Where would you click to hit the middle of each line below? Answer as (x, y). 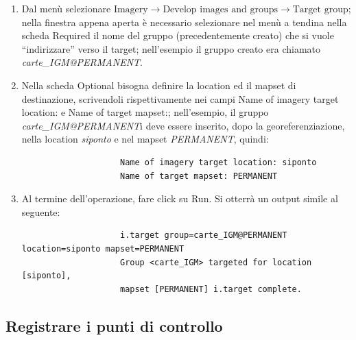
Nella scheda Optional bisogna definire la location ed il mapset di (159, 85)
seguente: (41, 211)
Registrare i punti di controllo (114, 325)
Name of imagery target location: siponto (218, 162)
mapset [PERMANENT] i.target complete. (211, 289)
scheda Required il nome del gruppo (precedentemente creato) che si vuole (178, 35)
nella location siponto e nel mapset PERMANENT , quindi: (145, 139)
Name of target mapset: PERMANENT (199, 176)
